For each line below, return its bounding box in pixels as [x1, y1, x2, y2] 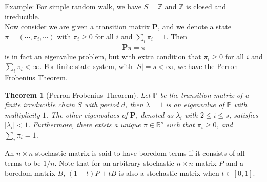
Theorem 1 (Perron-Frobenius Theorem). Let [5, 89, 151, 100]
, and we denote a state [158, 21, 231, 32]
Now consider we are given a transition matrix [5, 21, 150, 32]
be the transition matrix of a [160, 89, 249, 100]
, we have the [173, 61, 215, 72]
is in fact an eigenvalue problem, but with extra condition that [5, 51, 201, 61]
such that [166, 119, 195, 130]
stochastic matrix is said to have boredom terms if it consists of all [35, 147, 245, 158]
